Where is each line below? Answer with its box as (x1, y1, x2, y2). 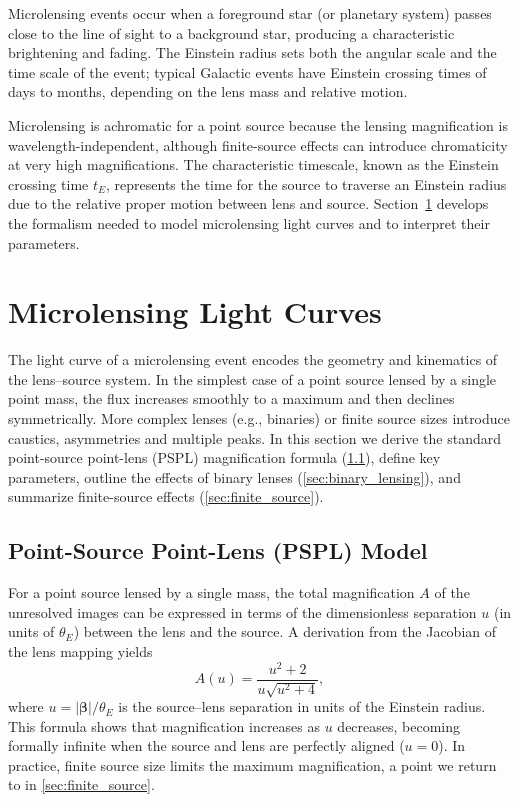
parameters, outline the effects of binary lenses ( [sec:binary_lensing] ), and (8, 466, 461, 487)
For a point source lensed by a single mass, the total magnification (8, 582, 415, 603)
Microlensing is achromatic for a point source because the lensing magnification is (8, 114, 508, 135)
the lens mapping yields (8, 640, 153, 661)
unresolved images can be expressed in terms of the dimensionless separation (8, 601, 477, 622)
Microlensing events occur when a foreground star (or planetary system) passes (8, 3, 492, 23)
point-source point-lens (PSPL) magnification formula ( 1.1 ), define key (8, 447, 441, 468)
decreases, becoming (337, 715, 461, 736)
